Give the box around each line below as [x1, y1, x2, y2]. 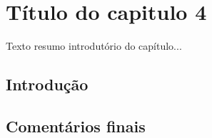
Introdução [6, 73, 89, 95]
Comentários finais [6, 115, 146, 137]
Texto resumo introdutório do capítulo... [6, 38, 182, 53]
